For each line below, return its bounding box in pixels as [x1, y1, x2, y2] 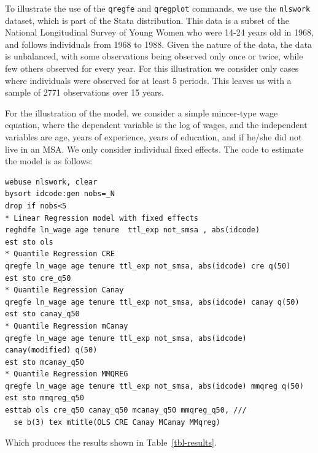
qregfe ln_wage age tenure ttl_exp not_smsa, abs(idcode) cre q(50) [5, 261, 291, 270]
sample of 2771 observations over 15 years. [5, 86, 164, 99]
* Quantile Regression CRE [5, 249, 115, 259]
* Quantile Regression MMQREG [5, 370, 128, 379]
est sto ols [5, 237, 53, 246]
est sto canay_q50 [5, 310, 80, 319]
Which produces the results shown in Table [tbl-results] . [5, 436, 217, 449]
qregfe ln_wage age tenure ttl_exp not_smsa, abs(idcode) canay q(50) [5, 297, 300, 306]
